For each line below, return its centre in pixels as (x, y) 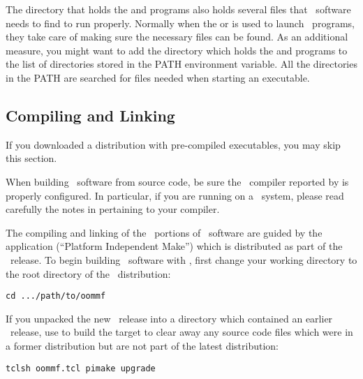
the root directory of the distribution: (88, 273)
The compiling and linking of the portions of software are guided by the (164, 232)
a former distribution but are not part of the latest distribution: (142, 345)
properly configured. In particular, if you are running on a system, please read (175, 195)
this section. (31, 158)
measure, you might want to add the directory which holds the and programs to (177, 50)
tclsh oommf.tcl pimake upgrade (81, 368)
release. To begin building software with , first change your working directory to (184, 259)
